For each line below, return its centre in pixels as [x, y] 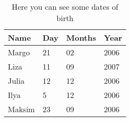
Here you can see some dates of [65, 7]
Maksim [22, 109]
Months [81, 37]
